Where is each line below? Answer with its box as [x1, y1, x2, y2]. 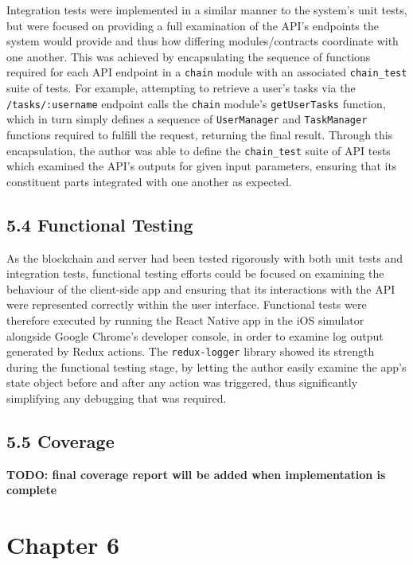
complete [6, 481, 57, 498]
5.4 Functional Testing [6, 212, 193, 236]
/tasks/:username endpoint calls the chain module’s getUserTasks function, [6, 95, 386, 111]
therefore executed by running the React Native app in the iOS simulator [6, 311, 364, 328]
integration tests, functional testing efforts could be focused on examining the [6, 265, 384, 282]
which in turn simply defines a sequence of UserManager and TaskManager [6, 111, 368, 127]
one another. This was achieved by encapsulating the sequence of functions [6, 48, 371, 64]
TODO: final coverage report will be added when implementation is [6, 466, 386, 482]
